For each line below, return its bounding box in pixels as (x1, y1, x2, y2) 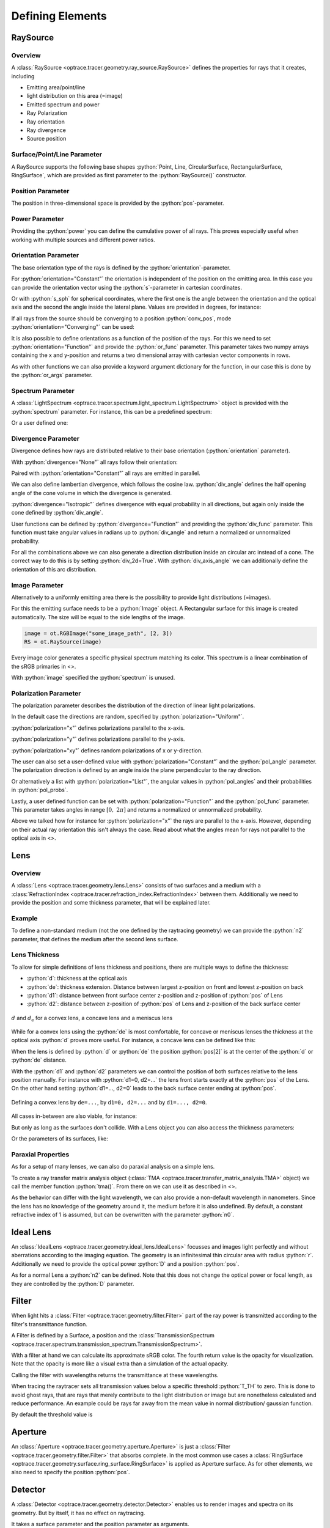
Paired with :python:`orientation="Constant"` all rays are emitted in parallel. (11, 469, 201, 477)
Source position (26, 135, 67, 142)
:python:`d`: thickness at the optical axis (26, 975, 128, 982)
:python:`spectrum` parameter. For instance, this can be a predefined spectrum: (11, 408, 212, 415)
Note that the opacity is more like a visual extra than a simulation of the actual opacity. (11, 1360, 229, 1367)
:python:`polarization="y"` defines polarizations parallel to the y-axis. (11, 735, 185, 743)
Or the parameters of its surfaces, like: (11, 1134, 108, 1142)
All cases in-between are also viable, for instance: (11, 1112, 137, 1120)
